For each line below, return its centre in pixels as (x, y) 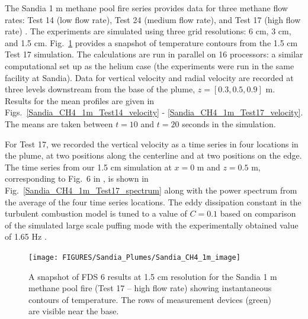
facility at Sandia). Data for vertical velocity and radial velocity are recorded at (149, 77)
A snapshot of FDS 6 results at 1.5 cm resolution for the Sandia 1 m (153, 276)
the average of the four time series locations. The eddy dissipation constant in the (153, 202)
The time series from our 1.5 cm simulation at (88, 167)
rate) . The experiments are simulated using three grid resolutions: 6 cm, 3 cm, (148, 31)
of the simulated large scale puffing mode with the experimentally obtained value (152, 225)
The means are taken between (59, 123)
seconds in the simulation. (229, 123)
